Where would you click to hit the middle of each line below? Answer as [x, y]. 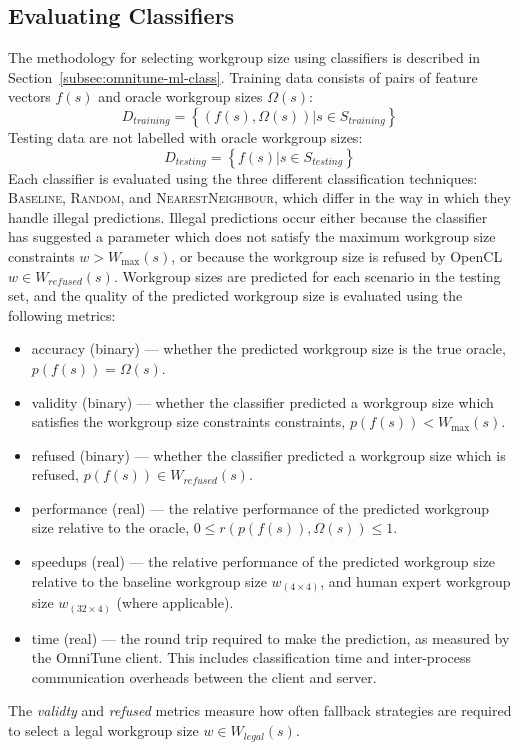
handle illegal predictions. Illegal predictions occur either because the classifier [248, 216]
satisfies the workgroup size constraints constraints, [188, 421]
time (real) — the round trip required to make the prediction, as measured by [270, 637]
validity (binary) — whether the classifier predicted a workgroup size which [262, 401]
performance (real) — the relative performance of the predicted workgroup [260, 507]
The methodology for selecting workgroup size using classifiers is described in [244, 57]
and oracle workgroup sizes [180, 96]
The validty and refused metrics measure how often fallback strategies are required [260, 710]
